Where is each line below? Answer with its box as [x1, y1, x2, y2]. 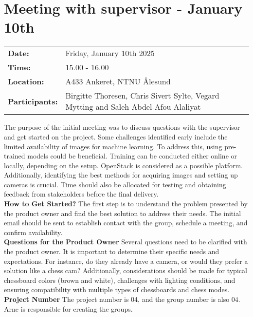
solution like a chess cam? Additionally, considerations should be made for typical [4, 265, 247, 276]
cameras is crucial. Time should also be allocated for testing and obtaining [4, 179, 226, 189]
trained [4, 151, 25, 161]
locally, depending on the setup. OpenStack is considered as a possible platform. [4, 160, 243, 170]
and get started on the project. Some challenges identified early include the [4, 131, 228, 141]
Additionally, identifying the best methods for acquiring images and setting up [4, 170, 238, 180]
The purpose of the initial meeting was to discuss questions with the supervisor [4, 122, 240, 132]
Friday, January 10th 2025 [65, 47, 155, 59]
